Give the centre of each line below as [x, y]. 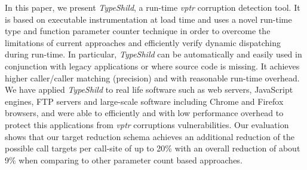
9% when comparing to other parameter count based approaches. [124, 160]
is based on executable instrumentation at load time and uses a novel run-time [148, 19]
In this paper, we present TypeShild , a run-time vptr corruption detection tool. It [153, 7]
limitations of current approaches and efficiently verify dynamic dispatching [143, 42]
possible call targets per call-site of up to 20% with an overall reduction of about [153, 148]
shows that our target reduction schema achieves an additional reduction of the [150, 136]
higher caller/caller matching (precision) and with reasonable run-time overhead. [152, 78]
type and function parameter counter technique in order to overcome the [138, 31]
